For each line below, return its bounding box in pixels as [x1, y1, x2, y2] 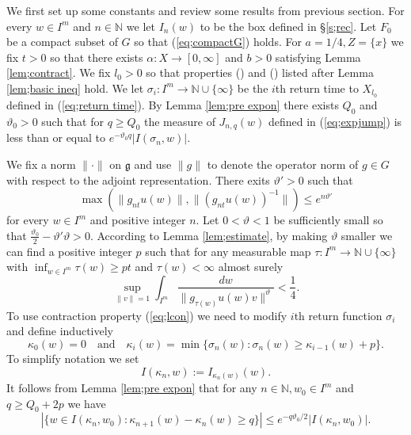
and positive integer [89, 212, 186, 228]
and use [134, 156, 172, 173]
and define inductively [6, 322, 113, 339]
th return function [294, 307, 382, 323]
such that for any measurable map [145, 242, 311, 259]
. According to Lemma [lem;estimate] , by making [89, 227, 328, 243]
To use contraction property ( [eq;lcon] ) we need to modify [6, 307, 287, 323]
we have [67, 395, 106, 411]
